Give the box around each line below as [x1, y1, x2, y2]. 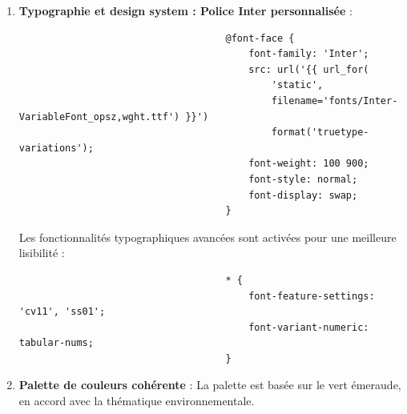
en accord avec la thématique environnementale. [18, 392, 255, 409]
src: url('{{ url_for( [248, 63, 369, 75]
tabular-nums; [18, 337, 94, 349]
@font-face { [225, 32, 295, 44]
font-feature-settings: [248, 290, 375, 302]
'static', [271, 79, 324, 91]
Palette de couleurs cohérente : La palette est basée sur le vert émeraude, [18, 376, 401, 393]
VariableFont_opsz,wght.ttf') [18, 111, 180, 123]
